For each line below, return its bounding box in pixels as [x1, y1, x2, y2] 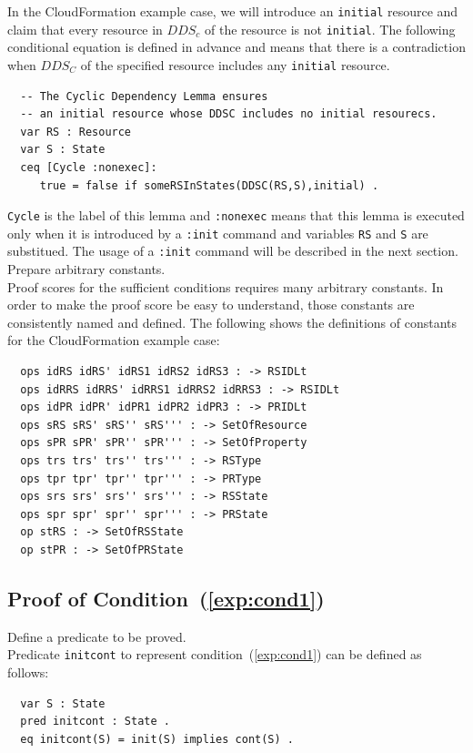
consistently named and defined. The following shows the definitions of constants [7, 312, 458, 331]
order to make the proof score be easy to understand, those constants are [7, 295, 415, 314]
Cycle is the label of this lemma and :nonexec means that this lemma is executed [7, 206, 465, 225]
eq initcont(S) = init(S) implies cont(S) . [20, 732, 294, 746]
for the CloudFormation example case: [7, 331, 220, 350]
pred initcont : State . [20, 715, 170, 728]
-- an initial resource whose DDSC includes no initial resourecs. [20, 107, 438, 121]
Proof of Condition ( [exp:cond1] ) [7, 584, 325, 612]
